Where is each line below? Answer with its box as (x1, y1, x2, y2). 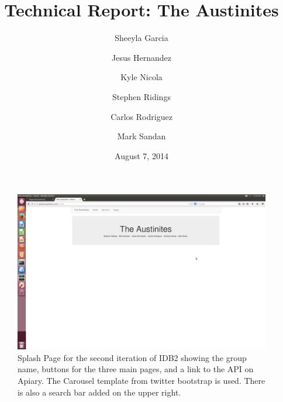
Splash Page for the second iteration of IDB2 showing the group (18, 351, 247, 363)
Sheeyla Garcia (115, 32, 168, 44)
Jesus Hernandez (112, 51, 171, 63)
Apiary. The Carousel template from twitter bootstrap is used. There (18, 374, 265, 387)
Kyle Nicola (120, 71, 163, 83)
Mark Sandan (117, 130, 166, 142)
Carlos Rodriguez (111, 110, 172, 122)
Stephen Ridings (112, 90, 171, 102)
